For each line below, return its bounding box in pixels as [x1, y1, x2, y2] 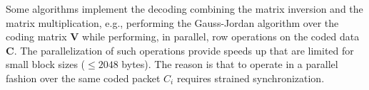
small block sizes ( [6, 57, 86, 72]
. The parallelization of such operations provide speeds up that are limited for [14, 43, 354, 57]
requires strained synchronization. [176, 70, 325, 85]
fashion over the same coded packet [6, 70, 161, 85]
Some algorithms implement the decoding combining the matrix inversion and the [6, 1, 363, 16]
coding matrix [6, 29, 67, 44]
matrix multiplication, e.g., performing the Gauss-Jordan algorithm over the [6, 15, 339, 30]
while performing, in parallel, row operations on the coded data [82, 29, 360, 44]
